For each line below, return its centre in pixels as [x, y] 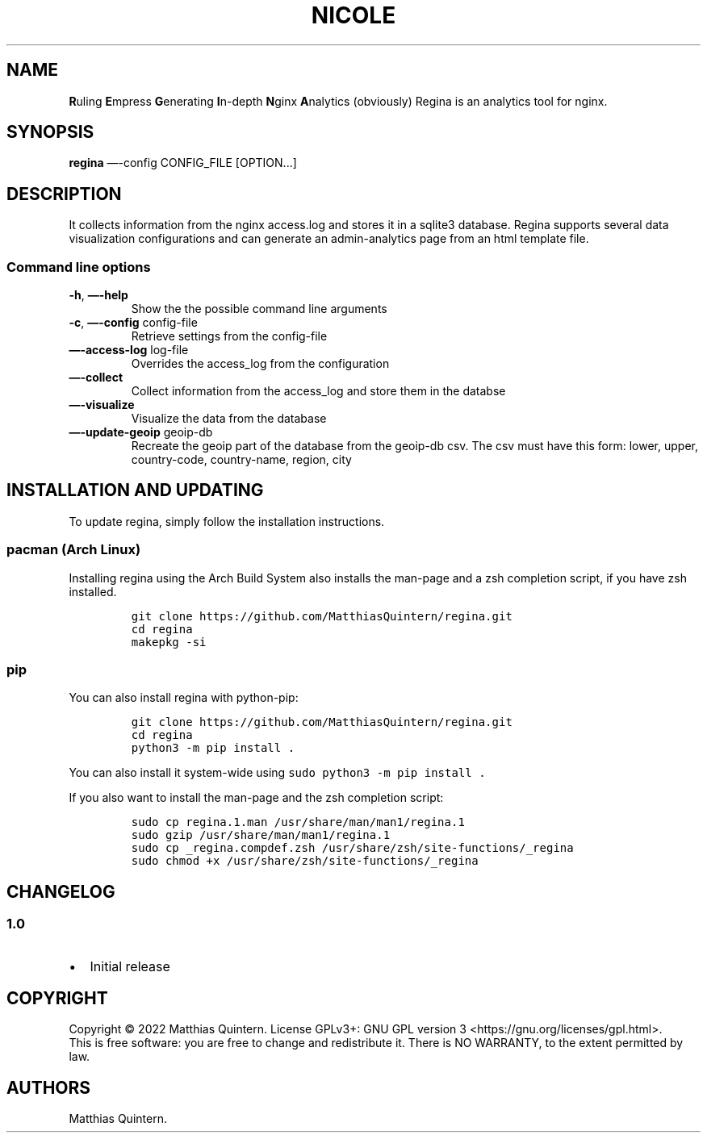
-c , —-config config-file [133, 323]
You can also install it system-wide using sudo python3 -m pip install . [277, 773]
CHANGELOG [61, 891]
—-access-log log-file [129, 350]
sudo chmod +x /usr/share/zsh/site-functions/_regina [305, 861]
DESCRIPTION [64, 194]
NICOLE [353, 15]
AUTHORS [49, 1087]
